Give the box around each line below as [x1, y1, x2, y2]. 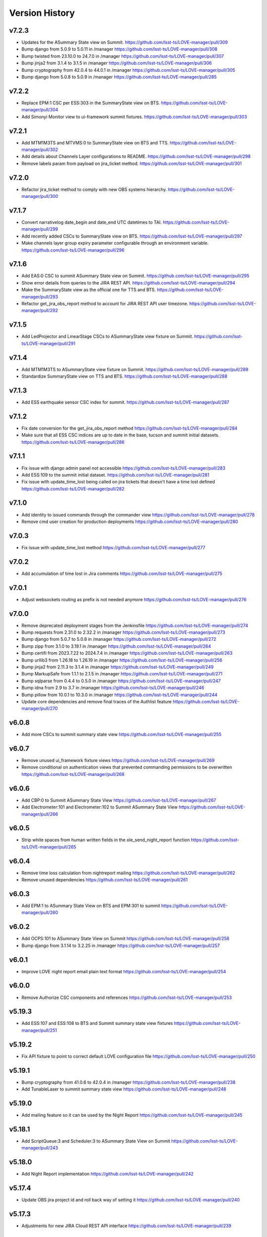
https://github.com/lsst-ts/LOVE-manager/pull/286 [21, 439, 125, 445]
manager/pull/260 [21, 909, 58, 915]
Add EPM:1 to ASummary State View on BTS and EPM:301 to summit [21, 903, 160, 909]
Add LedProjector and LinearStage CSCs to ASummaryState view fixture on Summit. [21, 333, 193, 339]
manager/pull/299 [21, 226, 58, 232]
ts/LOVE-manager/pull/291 [21, 340, 76, 346]
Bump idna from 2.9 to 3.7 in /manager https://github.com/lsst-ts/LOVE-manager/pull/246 [21, 685, 205, 691]
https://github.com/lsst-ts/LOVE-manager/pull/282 [21, 485, 125, 492]
